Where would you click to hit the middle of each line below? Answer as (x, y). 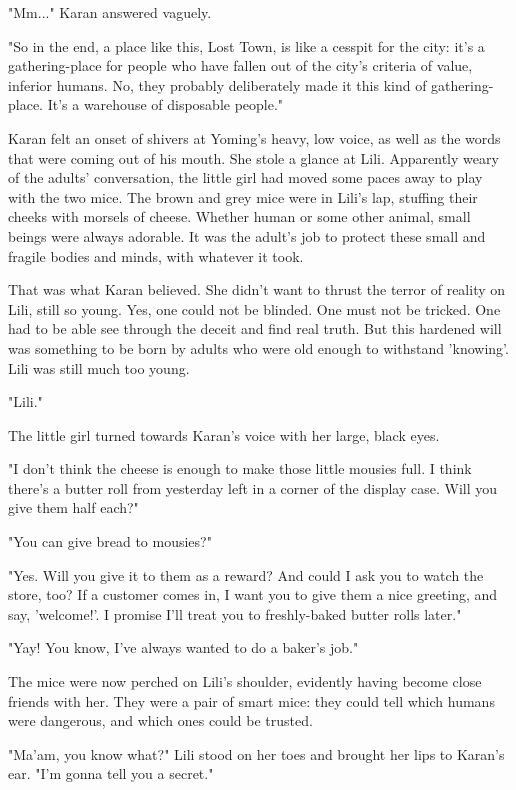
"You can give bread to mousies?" (110, 541)
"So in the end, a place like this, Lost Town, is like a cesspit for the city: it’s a (246, 45)
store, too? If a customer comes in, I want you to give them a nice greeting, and (253, 594)
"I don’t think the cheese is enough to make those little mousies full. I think (240, 468)
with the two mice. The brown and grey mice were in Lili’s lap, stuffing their (243, 196)
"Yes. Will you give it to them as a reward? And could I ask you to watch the (246, 574)
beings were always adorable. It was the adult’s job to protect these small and (247, 235)
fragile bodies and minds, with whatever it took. (156, 255)
